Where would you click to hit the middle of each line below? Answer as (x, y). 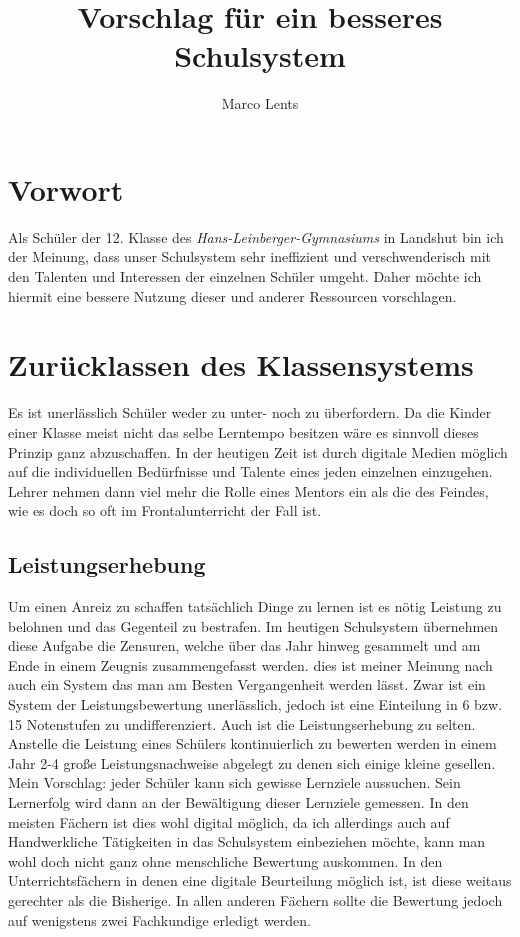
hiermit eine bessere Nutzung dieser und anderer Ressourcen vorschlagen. (232, 295)
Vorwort (66, 188)
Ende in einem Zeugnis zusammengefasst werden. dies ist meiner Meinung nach (250, 664)
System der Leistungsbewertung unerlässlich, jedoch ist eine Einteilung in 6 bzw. (255, 704)
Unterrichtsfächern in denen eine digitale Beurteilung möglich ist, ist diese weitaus (260, 880)
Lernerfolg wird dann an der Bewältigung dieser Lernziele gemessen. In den (238, 802)
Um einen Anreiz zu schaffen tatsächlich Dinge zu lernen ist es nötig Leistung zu (255, 606)
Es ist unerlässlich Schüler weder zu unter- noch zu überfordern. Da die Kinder (250, 412)
